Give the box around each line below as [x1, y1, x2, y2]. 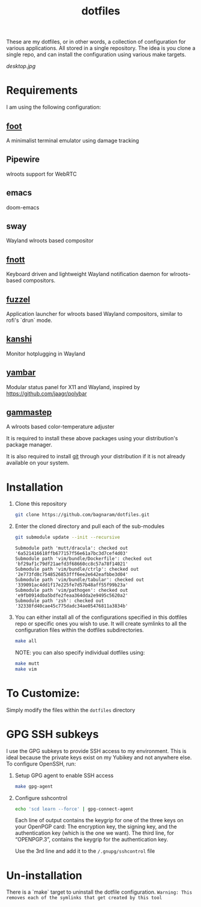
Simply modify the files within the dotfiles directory [6, 706, 136, 713]
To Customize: [6, 686, 80, 700]
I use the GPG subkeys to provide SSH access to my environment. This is [6, 747, 187, 754]
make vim [14, 666, 37, 672]
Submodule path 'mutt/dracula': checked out [14, 546, 128, 552]
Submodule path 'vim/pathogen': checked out [14, 588, 128, 594]
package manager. [6, 441, 53, 449]
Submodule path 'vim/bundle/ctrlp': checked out [14, 567, 139, 573]
